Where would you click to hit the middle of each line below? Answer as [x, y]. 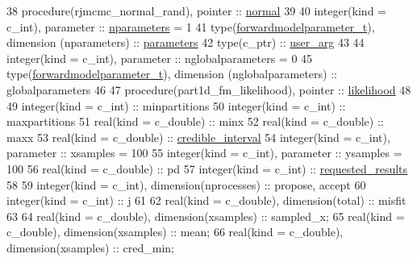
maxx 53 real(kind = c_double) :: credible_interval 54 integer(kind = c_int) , [198, 137]
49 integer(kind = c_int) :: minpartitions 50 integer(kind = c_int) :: [176, 105]
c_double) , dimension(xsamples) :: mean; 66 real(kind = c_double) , [175, 232]
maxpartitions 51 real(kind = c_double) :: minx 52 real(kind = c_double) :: [195, 121]
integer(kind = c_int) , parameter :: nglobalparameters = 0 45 [160, 58]
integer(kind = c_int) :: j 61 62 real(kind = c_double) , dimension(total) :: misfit [206, 200]
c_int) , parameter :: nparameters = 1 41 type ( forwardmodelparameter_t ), [191, 26]
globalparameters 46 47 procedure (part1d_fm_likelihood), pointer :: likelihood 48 [209, 89]
